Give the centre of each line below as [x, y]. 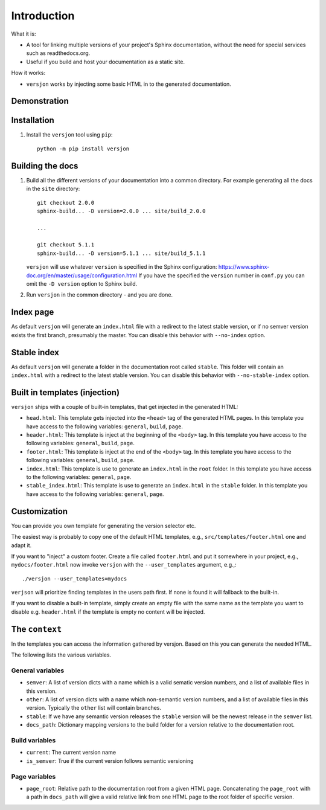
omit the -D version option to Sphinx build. [82, 284]
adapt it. [21, 545]
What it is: [24, 34]
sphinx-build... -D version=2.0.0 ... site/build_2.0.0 [121, 211]
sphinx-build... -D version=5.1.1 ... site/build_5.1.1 [121, 253]
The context [37, 629]
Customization [40, 511]
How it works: [28, 73]
